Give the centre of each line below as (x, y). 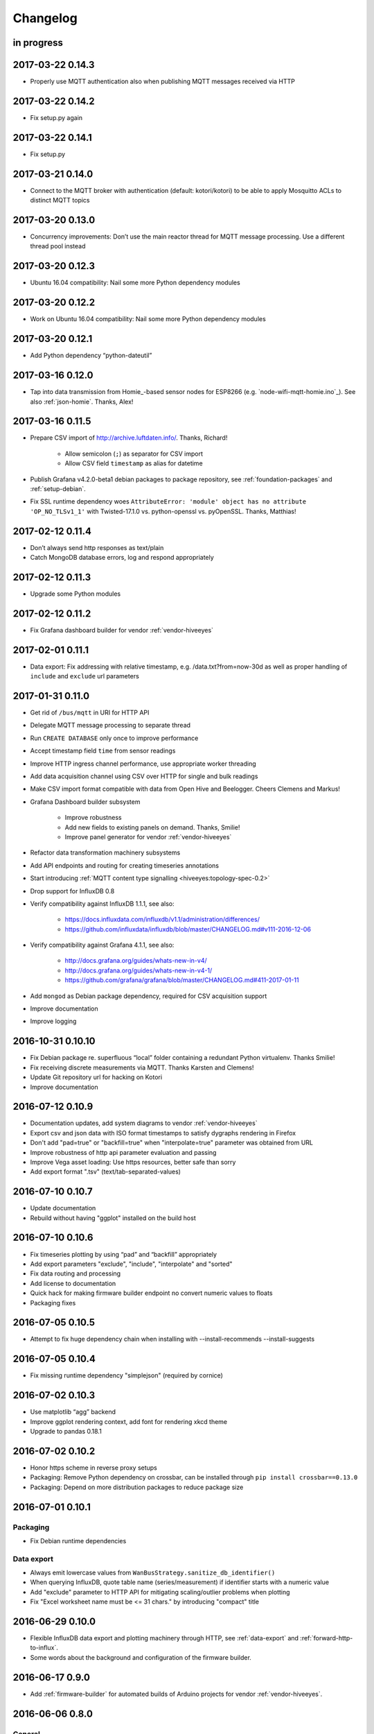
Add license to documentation (73, 1283)
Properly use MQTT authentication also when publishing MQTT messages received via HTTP (163, 81)
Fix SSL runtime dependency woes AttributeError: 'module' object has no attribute (168, 501)
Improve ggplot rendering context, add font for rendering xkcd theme (129, 1421)
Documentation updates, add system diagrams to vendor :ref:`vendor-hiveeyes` (144, 1123)
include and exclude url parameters (85, 676)
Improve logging (53, 1021)
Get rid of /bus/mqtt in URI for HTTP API (90, 713)
